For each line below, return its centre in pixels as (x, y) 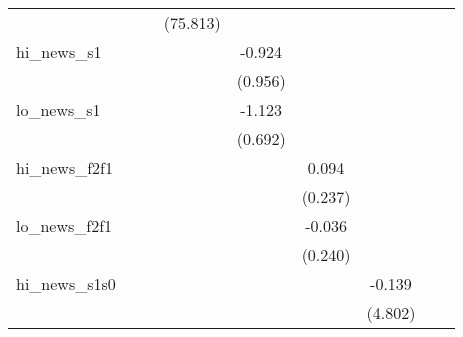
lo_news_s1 (58, 109)
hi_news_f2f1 (64, 167)
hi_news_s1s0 (66, 283)
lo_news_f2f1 (64, 225)
